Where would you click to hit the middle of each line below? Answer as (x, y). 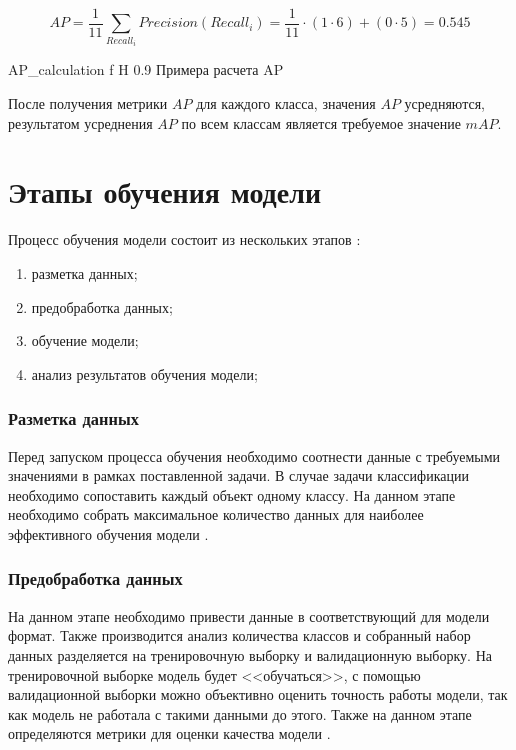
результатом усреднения (80, 122)
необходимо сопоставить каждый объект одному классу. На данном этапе (232, 494)
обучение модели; (85, 340)
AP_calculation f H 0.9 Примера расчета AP (146, 69)
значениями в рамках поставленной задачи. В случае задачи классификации (238, 475)
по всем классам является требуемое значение (321, 122)
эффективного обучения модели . (108, 533)
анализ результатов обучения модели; (144, 373)
